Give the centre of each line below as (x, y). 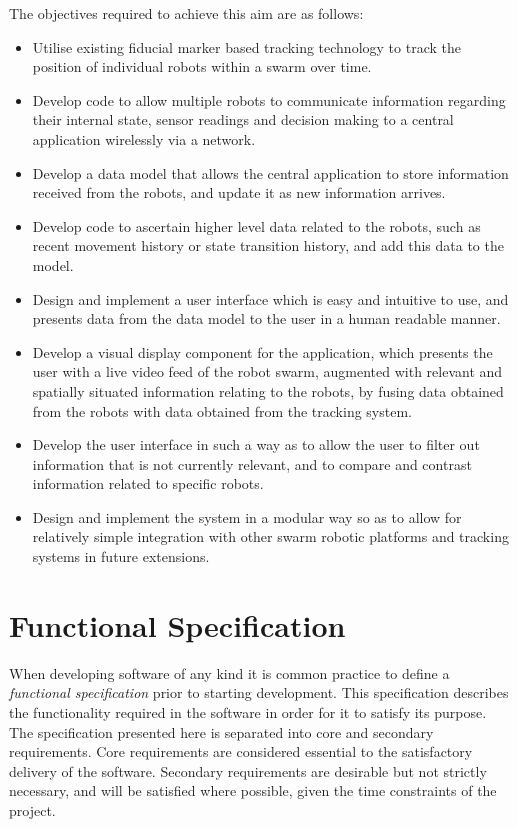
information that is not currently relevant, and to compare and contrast (252, 463)
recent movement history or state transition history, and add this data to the (268, 245)
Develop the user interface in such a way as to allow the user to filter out (256, 444)
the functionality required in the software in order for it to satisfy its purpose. (248, 711)
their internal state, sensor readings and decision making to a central (243, 119)
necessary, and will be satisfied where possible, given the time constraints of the (253, 790)
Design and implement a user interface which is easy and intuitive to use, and (270, 298)
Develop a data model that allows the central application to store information (270, 172)
